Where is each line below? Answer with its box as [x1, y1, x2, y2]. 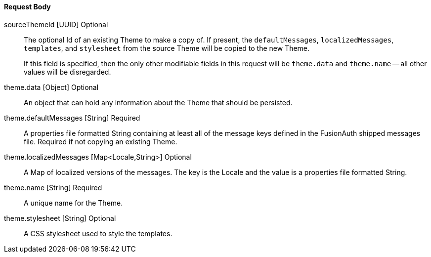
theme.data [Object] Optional [4, 83, 99, 91]
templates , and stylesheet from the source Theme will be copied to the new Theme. [24, 43, 310, 52]
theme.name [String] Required [4, 183, 102, 192]
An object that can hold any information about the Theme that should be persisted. [24, 98, 293, 107]
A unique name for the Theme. [24, 198, 123, 207]
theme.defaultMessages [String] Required [4, 113, 140, 122]
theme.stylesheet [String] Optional [4, 214, 116, 222]
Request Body [4, 2, 51, 11]
